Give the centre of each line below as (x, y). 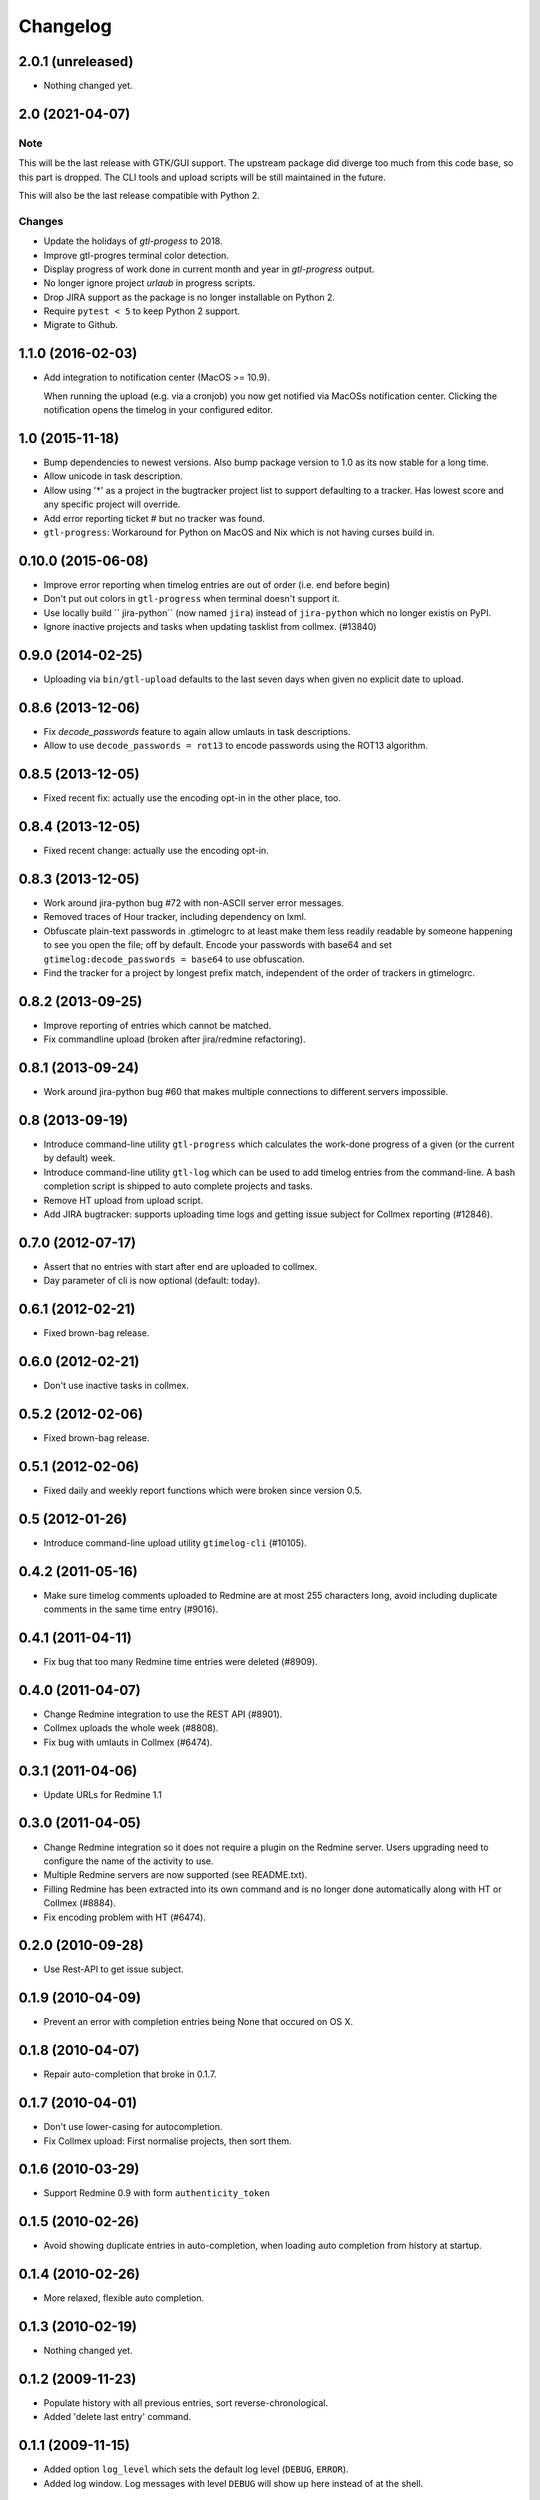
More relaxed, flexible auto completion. (124, 2298)
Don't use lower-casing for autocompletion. (133, 2127)
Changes (41, 221)
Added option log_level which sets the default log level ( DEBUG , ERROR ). (196, 2469)
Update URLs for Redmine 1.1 (102, 1794)
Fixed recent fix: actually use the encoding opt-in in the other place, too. (192, 798)
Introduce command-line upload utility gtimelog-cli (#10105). (175, 1542)
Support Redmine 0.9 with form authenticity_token (156, 2193)
